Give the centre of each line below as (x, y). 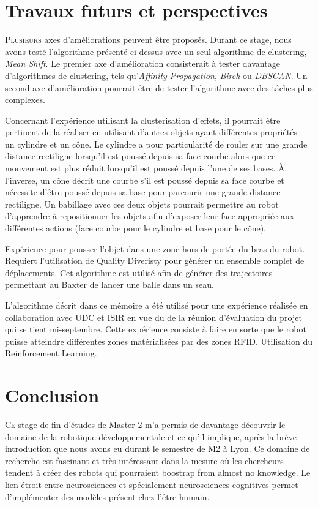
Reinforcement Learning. (51, 353)
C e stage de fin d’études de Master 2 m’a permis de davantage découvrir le (145, 425)
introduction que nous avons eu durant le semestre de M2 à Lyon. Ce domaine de (157, 449)
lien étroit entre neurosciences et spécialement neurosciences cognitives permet (152, 485)
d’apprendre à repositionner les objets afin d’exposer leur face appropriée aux (150, 216)
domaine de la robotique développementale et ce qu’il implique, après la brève (151, 436)
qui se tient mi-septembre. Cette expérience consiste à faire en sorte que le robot (156, 329)
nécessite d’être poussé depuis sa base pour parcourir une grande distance (143, 192)
